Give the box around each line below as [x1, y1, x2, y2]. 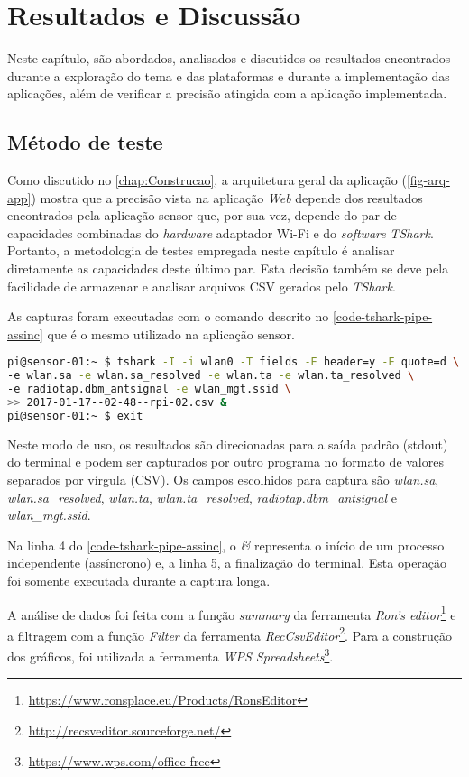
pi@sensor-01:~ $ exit [7, 409, 143, 422]
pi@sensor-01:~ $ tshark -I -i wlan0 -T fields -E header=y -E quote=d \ [7, 356, 460, 369]
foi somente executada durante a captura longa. [7, 570, 271, 589]
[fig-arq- [406, 171, 450, 190]
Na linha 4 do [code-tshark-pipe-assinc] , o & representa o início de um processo [7, 535, 445, 554]
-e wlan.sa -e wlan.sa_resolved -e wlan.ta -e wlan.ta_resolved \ [7, 369, 415, 383]
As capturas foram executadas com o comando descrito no [7, 307, 329, 326]
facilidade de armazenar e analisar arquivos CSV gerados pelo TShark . [7, 276, 396, 295]
